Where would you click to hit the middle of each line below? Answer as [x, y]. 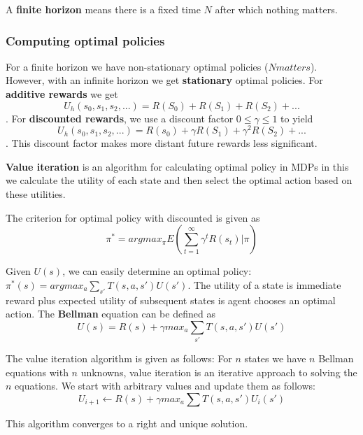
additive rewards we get [62, 94]
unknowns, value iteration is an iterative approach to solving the [219, 372]
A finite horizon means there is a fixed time [103, 9]
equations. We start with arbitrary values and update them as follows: [165, 386]
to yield [297, 118]
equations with [37, 372]
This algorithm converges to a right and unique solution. [127, 423]
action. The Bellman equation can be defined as [111, 314]
